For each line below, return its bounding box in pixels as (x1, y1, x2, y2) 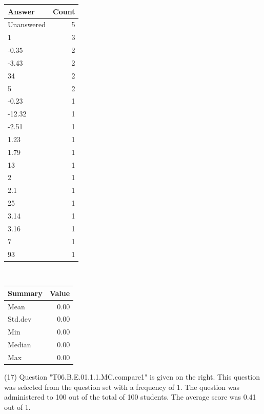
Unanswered (8, 19, 46, 30)
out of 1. (4, 401, 31, 412)
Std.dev (8, 313, 32, 324)
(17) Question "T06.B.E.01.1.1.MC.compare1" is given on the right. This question (4, 371, 260, 382)
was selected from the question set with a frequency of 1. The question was (4, 381, 239, 392)
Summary (8, 287, 43, 298)
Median (8, 339, 31, 350)
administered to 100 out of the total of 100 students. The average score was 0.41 (4, 391, 256, 402)
